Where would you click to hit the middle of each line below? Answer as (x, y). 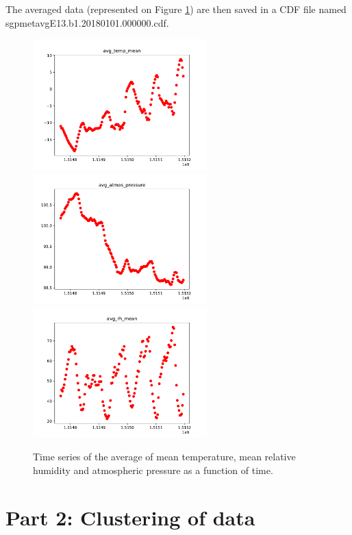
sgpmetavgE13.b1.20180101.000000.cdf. (87, 22)
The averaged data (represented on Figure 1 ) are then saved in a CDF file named (176, 9)
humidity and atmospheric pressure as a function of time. (153, 470)
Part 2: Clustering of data (130, 517)
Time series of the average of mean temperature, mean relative (164, 457)
